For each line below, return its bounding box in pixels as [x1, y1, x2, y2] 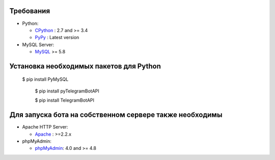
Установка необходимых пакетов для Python [9, 61, 161, 71]
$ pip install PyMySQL [22, 76, 69, 82]
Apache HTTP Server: [22, 124, 68, 130]
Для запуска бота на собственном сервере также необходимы [9, 111, 223, 119]
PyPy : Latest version [35, 35, 79, 41]
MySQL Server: [22, 41, 54, 48]
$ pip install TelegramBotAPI [35, 97, 94, 104]
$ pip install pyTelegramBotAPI [35, 88, 99, 94]
